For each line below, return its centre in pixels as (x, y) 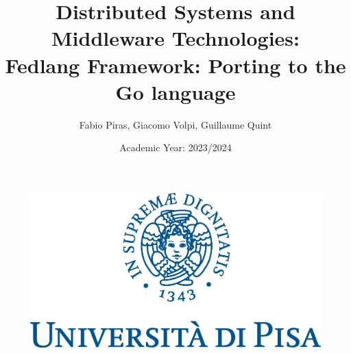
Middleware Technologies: (175, 38)
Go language (175, 91)
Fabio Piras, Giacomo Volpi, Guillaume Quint (175, 124)
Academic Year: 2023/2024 (175, 147)
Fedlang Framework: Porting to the (175, 65)
